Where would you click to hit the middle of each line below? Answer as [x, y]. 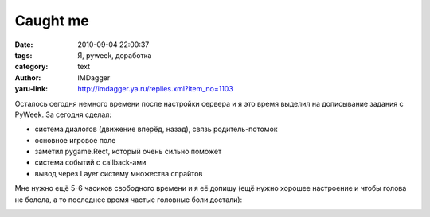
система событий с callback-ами [90, 162]
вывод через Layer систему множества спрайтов [119, 173]
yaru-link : [31, 89]
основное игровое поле [75, 140]
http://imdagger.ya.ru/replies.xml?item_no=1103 [156, 89]
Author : [28, 77]
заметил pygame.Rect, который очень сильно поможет [128, 152]
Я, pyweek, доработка [115, 55]
